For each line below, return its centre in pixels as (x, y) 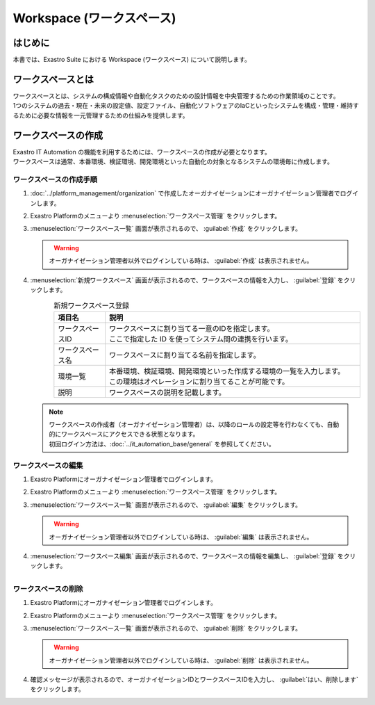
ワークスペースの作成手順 (55, 179)
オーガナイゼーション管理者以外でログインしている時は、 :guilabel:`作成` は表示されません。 (181, 261)
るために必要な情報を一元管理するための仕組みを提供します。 (101, 115)
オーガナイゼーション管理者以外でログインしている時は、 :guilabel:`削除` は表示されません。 (181, 660)
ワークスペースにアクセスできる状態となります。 (130, 434)
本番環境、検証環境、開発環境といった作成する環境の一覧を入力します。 (227, 371)
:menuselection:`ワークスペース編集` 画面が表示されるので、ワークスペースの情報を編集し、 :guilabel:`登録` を (187, 556)
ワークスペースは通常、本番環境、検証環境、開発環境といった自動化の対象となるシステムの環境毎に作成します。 (173, 162)
